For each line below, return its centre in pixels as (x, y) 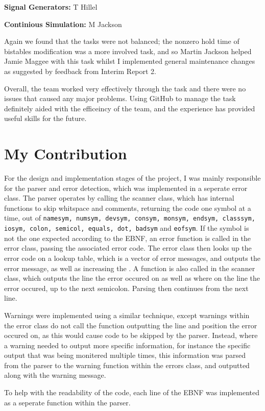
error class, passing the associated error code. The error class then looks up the (128, 248)
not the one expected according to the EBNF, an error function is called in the (128, 238)
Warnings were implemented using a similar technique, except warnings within (127, 315)
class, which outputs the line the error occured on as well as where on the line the (132, 278)
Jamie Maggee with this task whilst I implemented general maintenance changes (130, 61)
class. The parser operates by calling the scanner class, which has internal (119, 198)
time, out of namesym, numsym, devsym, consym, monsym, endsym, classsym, (130, 218)
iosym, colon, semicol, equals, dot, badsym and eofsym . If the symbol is (127, 228)
